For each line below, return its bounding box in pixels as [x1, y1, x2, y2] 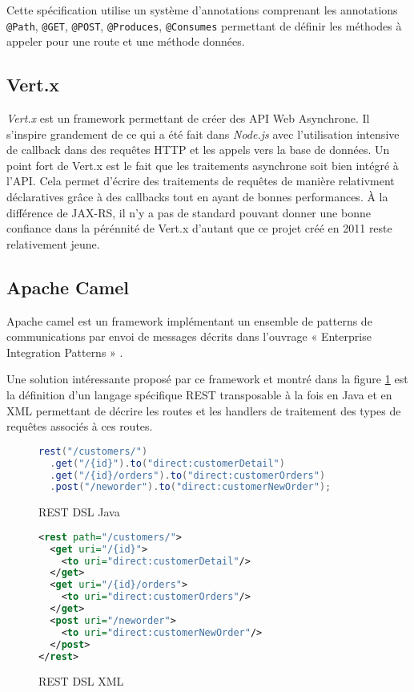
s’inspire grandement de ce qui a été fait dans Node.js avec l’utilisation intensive [6, 125, 400, 142]
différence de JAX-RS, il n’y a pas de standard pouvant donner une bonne [6, 204, 371, 221]
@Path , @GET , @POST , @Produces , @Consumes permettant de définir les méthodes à [6, 17, 402, 34]
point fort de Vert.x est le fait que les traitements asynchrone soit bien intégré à [6, 156, 399, 173]
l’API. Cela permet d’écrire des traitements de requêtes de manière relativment [6, 172, 395, 189]
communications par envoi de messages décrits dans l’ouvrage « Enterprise [6, 328, 372, 345]
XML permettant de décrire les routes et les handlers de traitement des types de [6, 402, 401, 419]
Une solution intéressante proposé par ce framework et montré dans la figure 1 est [6, 370, 408, 387]
